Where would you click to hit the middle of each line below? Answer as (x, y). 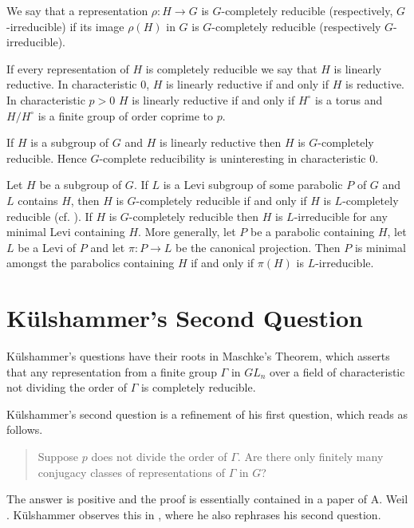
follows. (25, 429)
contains (38, 200)
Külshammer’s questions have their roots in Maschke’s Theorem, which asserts (198, 356)
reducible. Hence (47, 158)
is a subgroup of (70, 142)
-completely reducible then (194, 216)
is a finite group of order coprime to (125, 115)
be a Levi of (47, 247)
